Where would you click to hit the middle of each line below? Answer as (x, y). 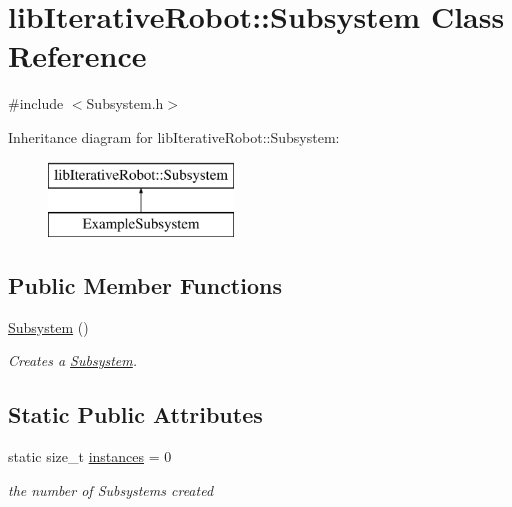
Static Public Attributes (135, 414)
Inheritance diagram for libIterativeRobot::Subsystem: (174, 136)
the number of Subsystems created (111, 489)
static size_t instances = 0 (90, 456)
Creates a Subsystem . (73, 360)
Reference (77, 55)
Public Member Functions (145, 285)
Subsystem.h (125, 103)
